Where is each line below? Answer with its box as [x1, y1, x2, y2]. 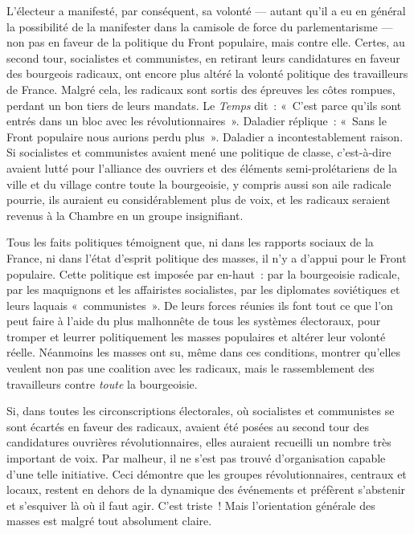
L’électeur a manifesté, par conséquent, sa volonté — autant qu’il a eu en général [6, 2, 406, 18]
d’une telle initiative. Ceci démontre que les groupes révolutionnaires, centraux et [6, 465, 407, 482]
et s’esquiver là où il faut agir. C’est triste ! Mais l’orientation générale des [6, 496, 375, 513]
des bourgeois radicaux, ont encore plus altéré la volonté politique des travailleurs [6, 65, 408, 82]
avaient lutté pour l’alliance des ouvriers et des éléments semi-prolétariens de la [6, 159, 397, 176]
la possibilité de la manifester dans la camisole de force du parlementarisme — [6, 18, 393, 35]
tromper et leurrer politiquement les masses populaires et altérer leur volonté [6, 328, 386, 344]
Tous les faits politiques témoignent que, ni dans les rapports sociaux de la [6, 234, 374, 251]
